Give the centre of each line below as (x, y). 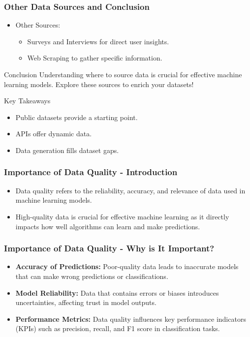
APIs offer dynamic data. (54, 134)
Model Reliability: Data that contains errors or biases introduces (117, 292)
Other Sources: (38, 25)
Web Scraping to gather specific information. (95, 58)
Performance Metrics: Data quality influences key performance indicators (131, 319)
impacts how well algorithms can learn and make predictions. (108, 226)
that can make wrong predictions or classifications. (92, 276)
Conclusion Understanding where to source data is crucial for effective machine (123, 74)
